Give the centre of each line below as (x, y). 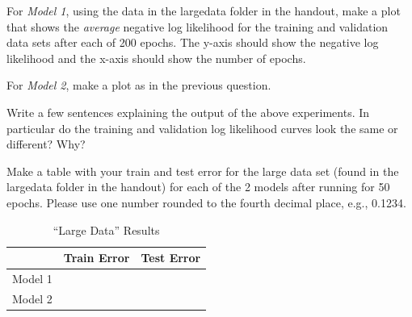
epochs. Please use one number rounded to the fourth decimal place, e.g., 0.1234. (206, 202)
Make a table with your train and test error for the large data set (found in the (203, 171)
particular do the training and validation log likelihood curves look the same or (202, 128)
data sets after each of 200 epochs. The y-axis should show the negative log (193, 42)
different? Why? (46, 144)
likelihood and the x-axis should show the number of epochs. (156, 58)
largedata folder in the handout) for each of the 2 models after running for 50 (198, 187)
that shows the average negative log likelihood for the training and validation (198, 26)
